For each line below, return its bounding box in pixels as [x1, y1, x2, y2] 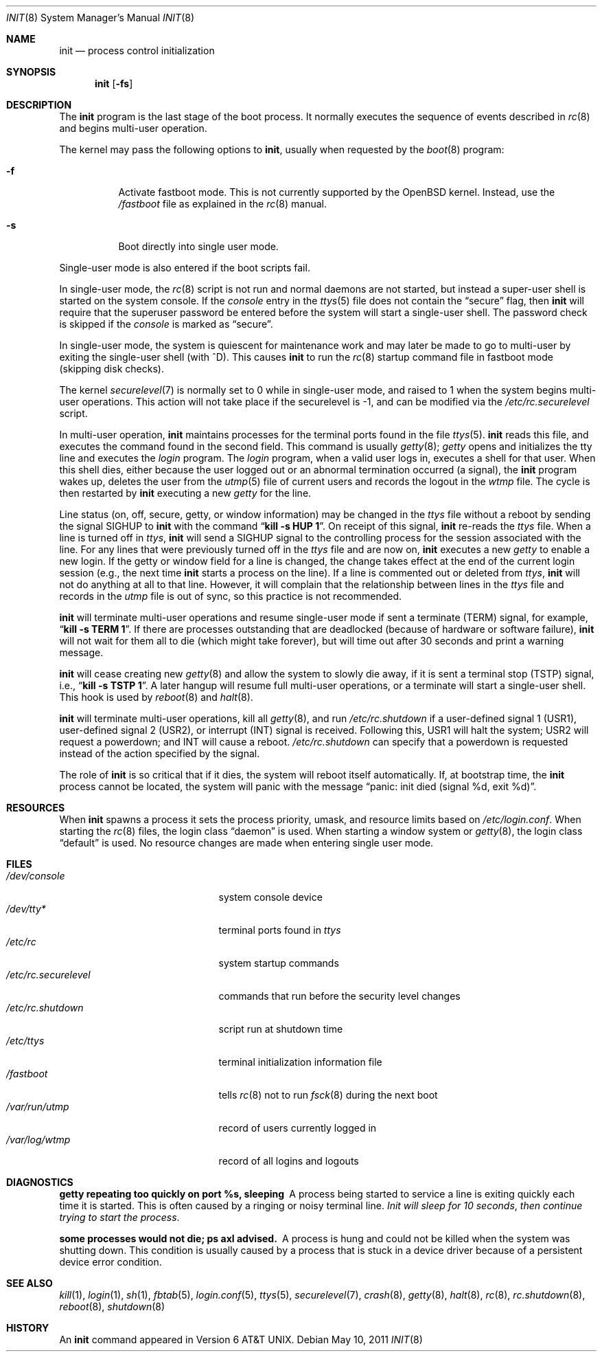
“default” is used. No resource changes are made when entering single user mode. [59, 837, 434, 849]
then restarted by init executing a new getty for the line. [59, 487, 312, 499]
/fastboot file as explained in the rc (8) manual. [118, 198, 327, 210]
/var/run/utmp [6, 1101, 69, 1112]
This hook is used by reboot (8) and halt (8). [59, 691, 253, 703]
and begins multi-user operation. [59, 122, 207, 134]
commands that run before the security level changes [218, 990, 461, 1002]
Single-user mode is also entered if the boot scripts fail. [59, 262, 310, 273]
